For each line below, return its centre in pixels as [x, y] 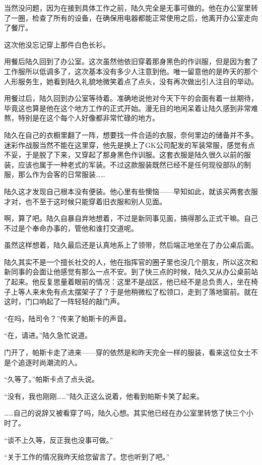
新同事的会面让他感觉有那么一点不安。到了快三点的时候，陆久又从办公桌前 [127, 272]
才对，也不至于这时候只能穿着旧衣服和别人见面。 [85, 201]
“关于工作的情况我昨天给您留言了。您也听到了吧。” [87, 457]
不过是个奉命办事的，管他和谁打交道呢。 [71, 228]
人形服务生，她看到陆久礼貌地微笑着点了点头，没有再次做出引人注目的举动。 [131, 81]
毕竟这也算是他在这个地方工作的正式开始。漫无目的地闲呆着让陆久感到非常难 [131, 108]
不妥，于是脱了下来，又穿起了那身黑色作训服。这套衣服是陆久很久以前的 [124, 155]
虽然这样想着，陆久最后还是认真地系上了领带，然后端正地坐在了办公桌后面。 [131, 245]
